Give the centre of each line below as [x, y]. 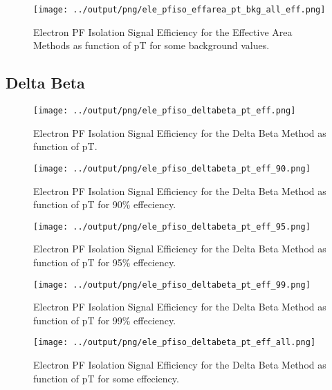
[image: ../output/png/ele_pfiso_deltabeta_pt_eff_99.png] [172, 285]
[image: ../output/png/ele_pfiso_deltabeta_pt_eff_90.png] [172, 168]
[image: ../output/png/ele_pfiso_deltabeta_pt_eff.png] [165, 111]
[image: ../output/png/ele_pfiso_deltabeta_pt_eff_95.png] [172, 226]
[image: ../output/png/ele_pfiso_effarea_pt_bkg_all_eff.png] [179, 10]
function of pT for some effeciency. [106, 378]
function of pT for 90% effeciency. [105, 204]
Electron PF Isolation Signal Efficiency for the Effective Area [163, 31]
